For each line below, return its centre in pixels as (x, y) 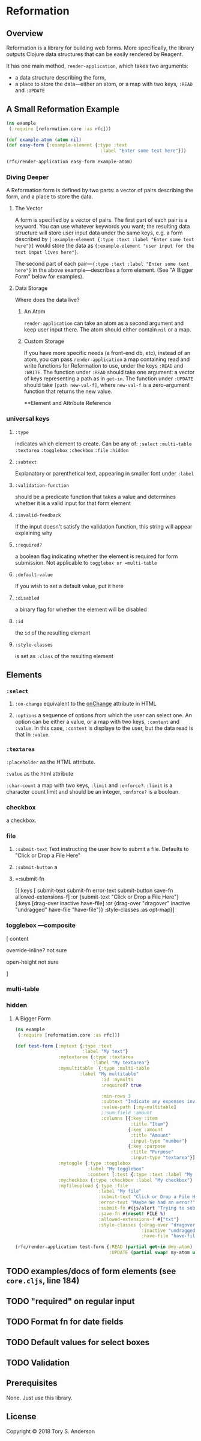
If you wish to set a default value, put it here (69, 586)
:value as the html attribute (40, 773)
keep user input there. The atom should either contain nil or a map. (107, 330)
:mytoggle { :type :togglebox (94, 1163)
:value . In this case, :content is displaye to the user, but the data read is (104, 728)
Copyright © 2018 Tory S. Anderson (50, 1431)
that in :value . (32, 735)
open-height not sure (32, 962)
